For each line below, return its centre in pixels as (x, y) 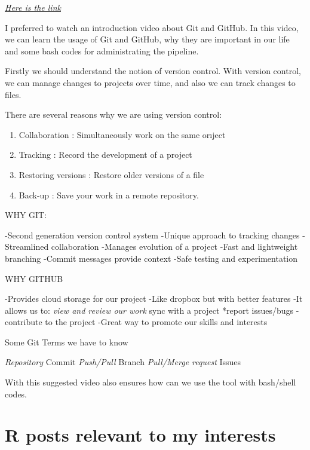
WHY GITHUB (34, 278)
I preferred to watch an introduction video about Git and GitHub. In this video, (152, 27)
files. (13, 94)
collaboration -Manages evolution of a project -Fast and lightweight (174, 247)
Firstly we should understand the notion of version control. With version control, (153, 71)
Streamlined (27, 247)
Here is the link (33, 7)
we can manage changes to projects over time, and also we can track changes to (150, 82)
